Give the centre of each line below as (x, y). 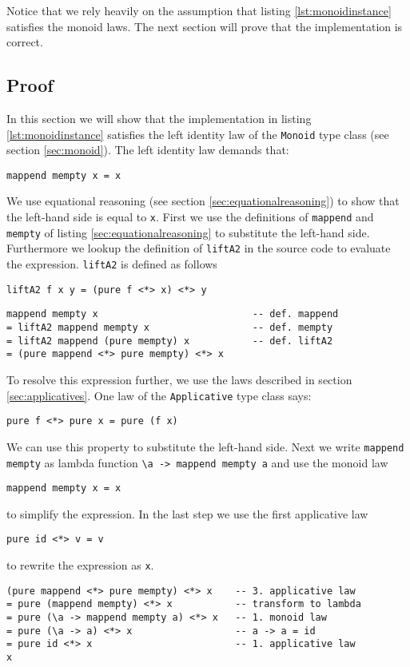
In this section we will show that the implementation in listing (159, 118)
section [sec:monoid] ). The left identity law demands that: (148, 150)
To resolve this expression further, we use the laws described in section (179, 379)
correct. (25, 42)
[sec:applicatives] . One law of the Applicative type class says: (159, 395)
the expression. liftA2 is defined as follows (112, 264)
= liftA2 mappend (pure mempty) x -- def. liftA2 (170, 341)
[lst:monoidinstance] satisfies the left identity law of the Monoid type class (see (198, 134)
